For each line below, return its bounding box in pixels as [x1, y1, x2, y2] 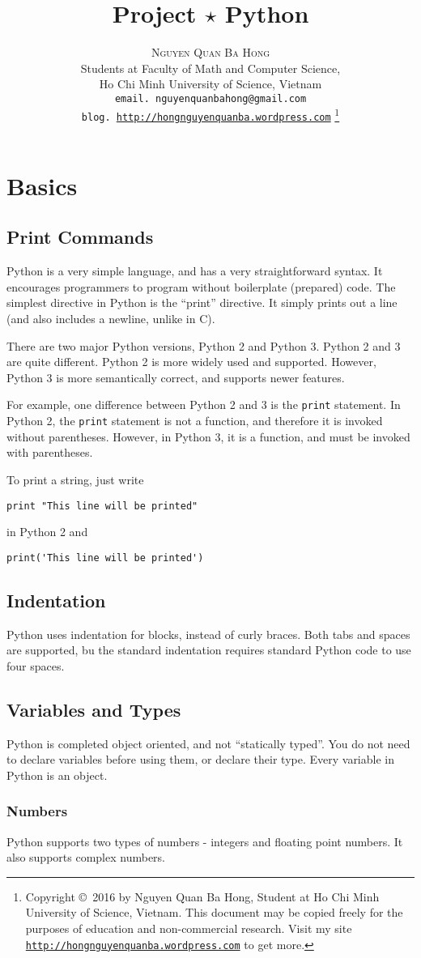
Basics [6, 168, 78, 202]
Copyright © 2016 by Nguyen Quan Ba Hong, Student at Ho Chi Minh [25, 888, 380, 905]
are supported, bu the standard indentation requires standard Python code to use [6, 641, 411, 658]
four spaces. [6, 657, 65, 674]
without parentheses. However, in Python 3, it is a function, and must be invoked [6, 428, 410, 445]
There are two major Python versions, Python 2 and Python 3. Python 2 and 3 [6, 337, 401, 354]
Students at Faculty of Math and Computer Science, [80, 59, 341, 76]
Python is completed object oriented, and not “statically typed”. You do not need [6, 734, 410, 751]
